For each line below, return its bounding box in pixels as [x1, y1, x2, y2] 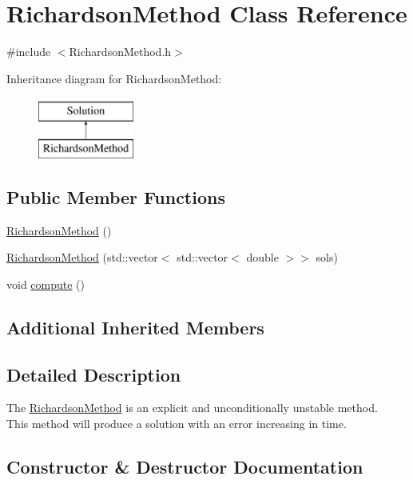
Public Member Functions [6, 184, 225, 209]
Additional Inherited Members [6, 314, 264, 339]
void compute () [6, 275, 85, 292]
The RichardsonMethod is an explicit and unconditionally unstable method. [6, 399, 378, 416]
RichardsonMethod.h [69, 43, 172, 60]
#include [6, 43, 51, 60]
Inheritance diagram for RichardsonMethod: [6, 70, 222, 86]
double [246, 249, 279, 266]
